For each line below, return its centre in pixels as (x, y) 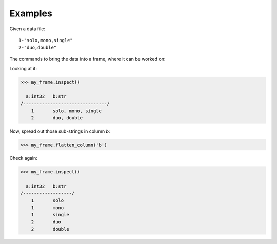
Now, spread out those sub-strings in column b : (60, 131)
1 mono (47, 207)
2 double (50, 229)
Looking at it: (23, 69)
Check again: (24, 158)
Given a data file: (27, 29)
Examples (31, 13)
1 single (50, 215)
